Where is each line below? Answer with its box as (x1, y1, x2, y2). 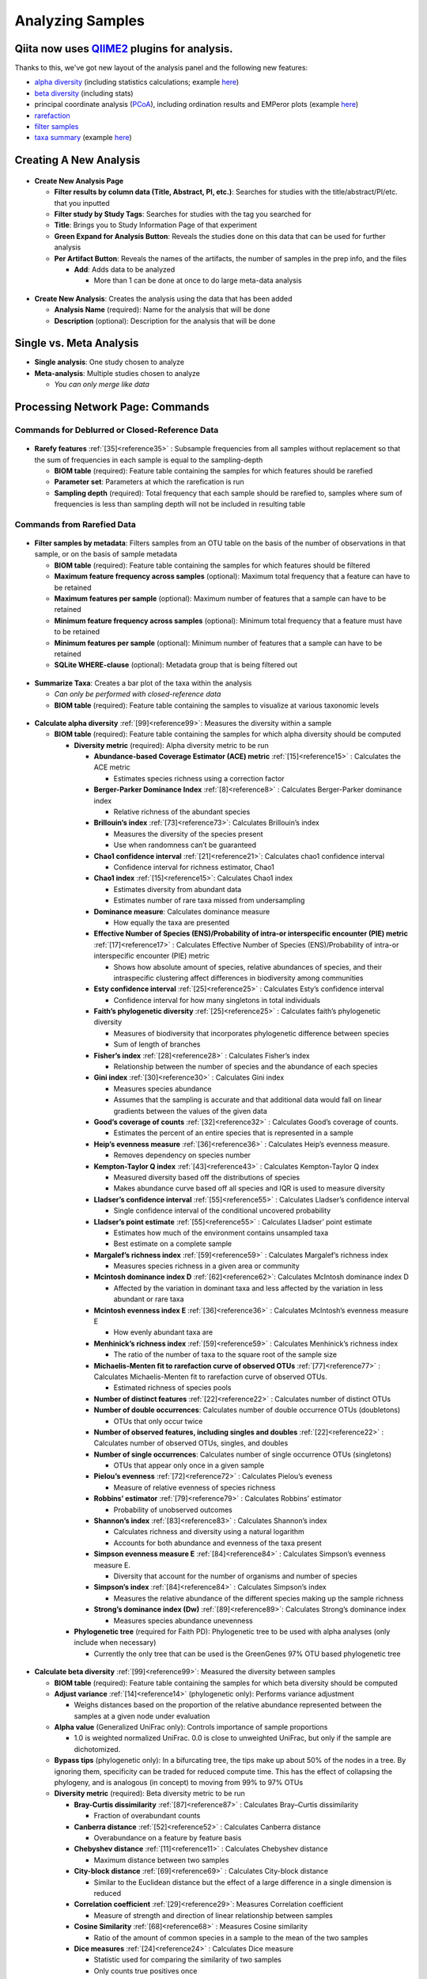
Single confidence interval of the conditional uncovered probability (113, 1206, 331, 1215)
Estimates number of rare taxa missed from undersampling (113, 895, 305, 906)
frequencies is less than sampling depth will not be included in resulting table (54, 499, 306, 509)
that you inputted (54, 198, 110, 207)
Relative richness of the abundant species (113, 807, 251, 817)
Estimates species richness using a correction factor (113, 773, 285, 783)
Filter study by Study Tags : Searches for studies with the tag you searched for (54, 209, 312, 218)
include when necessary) (74, 1638, 157, 1647)
